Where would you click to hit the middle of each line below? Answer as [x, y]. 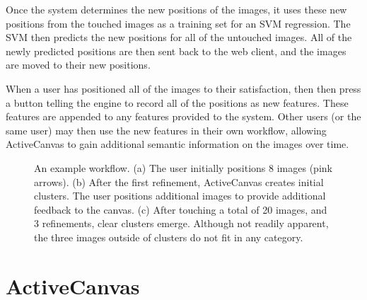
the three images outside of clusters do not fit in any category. [169, 237]
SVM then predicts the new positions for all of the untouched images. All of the [179, 37]
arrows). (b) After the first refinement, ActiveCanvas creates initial [179, 181]
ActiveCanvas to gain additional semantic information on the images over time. [177, 144]
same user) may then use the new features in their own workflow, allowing [166, 130]
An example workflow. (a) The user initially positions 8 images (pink [183, 167]
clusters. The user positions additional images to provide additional [180, 196]
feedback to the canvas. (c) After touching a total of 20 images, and [181, 209]
